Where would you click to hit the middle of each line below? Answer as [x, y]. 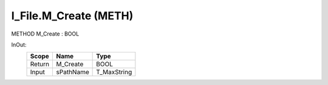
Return [40, 65]
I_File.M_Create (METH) [72, 16]
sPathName [73, 72]
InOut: [19, 45]
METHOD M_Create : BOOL [45, 34]
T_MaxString [114, 72]
